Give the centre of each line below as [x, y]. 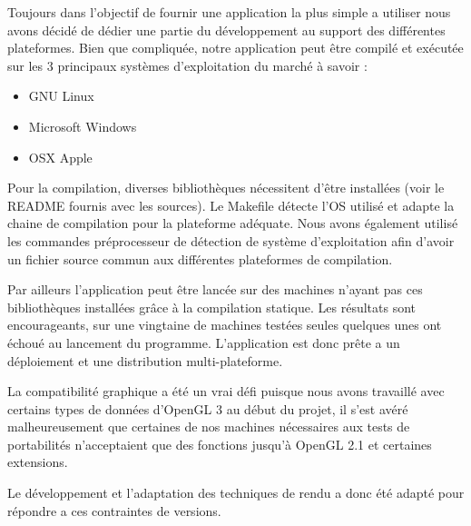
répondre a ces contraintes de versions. [114, 510]
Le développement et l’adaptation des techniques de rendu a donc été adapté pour [236, 493]
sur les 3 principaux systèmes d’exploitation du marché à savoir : [187, 65]
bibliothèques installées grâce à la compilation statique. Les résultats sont [212, 307]
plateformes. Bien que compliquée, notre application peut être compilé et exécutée [235, 48]
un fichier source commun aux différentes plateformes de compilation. [200, 258]
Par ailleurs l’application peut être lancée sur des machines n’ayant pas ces [215, 289]
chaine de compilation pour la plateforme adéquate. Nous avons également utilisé [233, 223]
